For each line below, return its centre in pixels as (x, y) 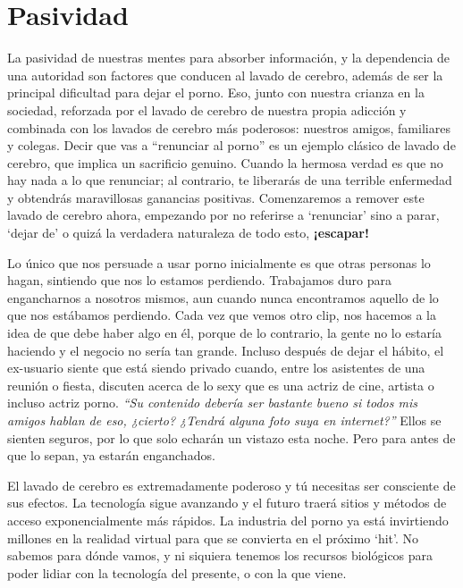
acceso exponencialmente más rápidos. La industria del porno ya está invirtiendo (228, 520)
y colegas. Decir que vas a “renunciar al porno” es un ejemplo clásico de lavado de (231, 145)
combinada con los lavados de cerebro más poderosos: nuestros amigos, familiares (229, 127)
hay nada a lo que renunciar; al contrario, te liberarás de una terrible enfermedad (230, 180)
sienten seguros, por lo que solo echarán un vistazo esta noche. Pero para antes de (231, 437)
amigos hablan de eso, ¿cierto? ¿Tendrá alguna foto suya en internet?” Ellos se (224, 420)
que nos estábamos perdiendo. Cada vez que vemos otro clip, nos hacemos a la (222, 315)
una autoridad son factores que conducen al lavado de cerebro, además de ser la (225, 75)
